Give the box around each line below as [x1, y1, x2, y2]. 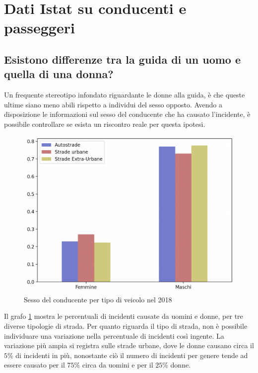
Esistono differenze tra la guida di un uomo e [4, 51, 241, 67]
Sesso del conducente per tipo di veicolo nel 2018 [24, 294, 172, 304]
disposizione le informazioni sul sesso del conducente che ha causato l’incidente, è [4, 109, 251, 119]
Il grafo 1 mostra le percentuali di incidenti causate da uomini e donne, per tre [4, 311, 243, 321]
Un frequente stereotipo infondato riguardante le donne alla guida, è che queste [4, 90, 245, 100]
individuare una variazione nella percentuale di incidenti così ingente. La [4, 330, 224, 341]
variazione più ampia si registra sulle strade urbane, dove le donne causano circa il [4, 340, 254, 351]
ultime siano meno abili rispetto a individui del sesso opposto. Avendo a [4, 99, 222, 109]
